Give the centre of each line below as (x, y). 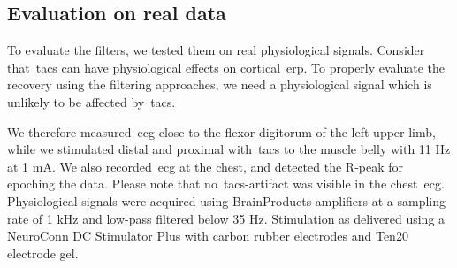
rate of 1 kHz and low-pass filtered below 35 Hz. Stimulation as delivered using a (226, 218)
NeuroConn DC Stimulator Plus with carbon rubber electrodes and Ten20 (208, 236)
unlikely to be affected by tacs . (91, 101)
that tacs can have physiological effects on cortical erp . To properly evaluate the (226, 67)
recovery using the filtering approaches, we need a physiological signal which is (220, 84)
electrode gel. (43, 253)
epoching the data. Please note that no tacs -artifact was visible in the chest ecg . (226, 184)
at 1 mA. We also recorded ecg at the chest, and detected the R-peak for (206, 166)
